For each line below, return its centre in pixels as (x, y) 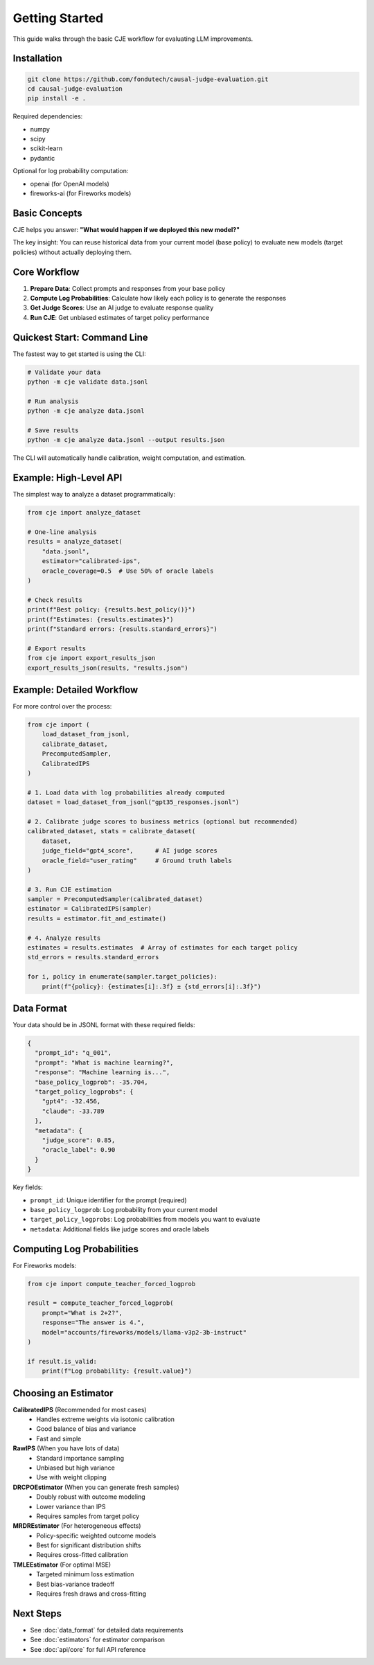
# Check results (55, 600)
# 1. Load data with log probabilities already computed (126, 792)
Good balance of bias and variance (86, 1429)
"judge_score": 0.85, (79, 1140)
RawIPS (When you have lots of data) (66, 1448)
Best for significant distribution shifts (89, 1545)
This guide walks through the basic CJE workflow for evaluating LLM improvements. (133, 39)
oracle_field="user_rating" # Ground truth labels (137, 860)
